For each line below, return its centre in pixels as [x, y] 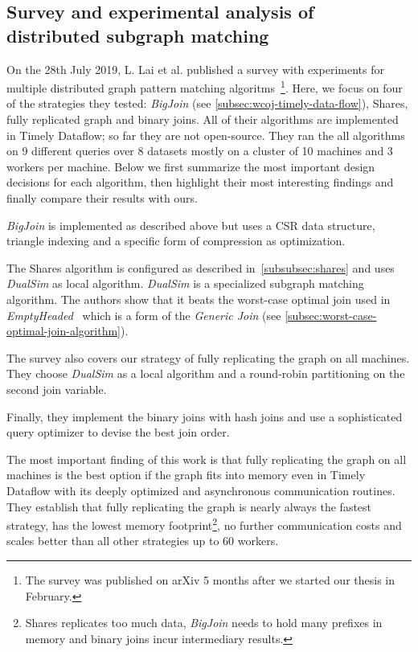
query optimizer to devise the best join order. [118, 432]
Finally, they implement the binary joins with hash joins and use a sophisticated [205, 416]
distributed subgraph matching [138, 35]
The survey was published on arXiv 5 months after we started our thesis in [210, 579]
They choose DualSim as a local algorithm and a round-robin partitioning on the [206, 373]
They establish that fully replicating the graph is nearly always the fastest [189, 506]
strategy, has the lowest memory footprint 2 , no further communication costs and [204, 524]
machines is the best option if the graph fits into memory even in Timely [186, 475]
